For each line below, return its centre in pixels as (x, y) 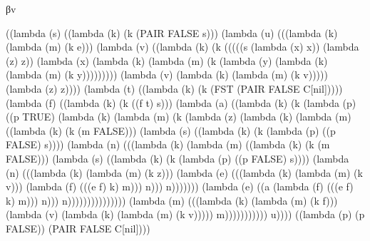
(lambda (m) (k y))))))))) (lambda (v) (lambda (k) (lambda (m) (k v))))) (167, 75)
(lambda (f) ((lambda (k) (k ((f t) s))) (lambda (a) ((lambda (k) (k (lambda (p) (181, 102)
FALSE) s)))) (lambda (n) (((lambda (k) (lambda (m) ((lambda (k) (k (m (168, 144)
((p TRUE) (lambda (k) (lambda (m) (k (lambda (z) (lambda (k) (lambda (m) (179, 117)
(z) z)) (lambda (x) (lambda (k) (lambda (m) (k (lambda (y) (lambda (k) (167, 60)
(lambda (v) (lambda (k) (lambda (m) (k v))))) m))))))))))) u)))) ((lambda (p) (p (185, 214)
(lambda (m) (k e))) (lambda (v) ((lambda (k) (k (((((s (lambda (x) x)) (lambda (183, 47)
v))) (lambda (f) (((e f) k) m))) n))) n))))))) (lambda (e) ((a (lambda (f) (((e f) (180, 186)
